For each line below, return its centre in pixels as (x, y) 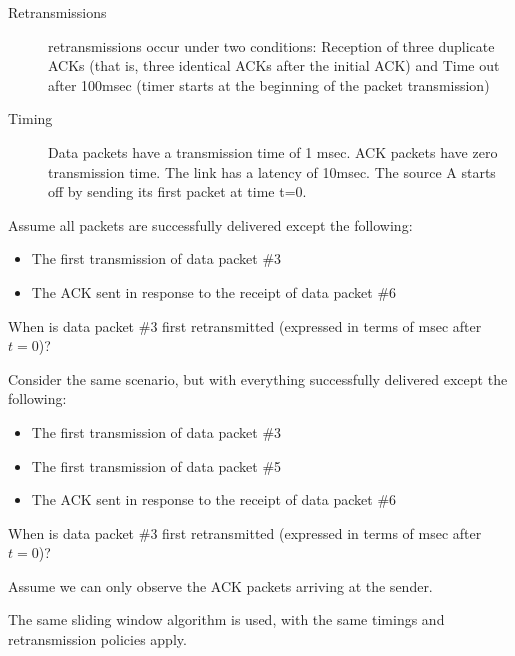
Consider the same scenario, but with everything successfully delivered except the (258, 378)
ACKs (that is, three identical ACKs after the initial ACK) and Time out (274, 65)
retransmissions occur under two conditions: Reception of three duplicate (271, 45)
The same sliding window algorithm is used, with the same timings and (226, 619)
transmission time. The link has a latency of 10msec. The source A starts (272, 171)
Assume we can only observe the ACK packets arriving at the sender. (220, 585)
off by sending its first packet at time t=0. (177, 191)
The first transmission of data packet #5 (156, 465)
